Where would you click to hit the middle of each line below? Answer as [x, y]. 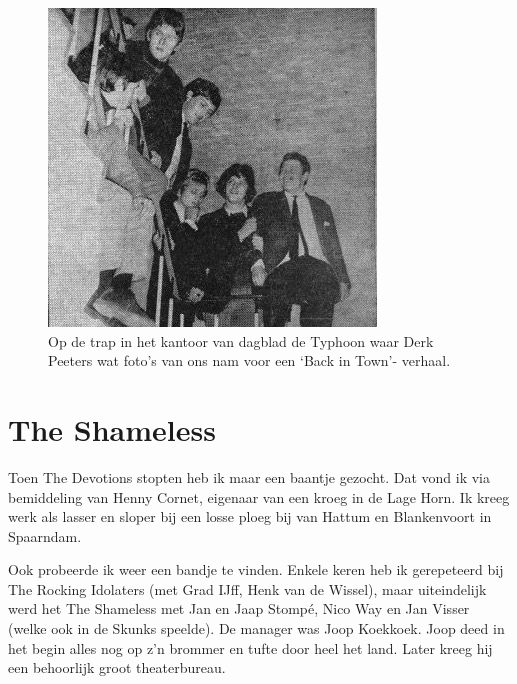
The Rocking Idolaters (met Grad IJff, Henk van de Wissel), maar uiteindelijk [247, 588]
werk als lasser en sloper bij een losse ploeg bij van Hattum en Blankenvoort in [250, 516]
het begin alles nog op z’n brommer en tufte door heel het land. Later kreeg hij [250, 647]
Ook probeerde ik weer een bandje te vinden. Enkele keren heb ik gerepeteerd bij [256, 569]
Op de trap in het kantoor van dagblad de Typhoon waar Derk [241, 340]
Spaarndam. [45, 535]
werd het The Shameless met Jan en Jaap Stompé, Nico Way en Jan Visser [239, 608]
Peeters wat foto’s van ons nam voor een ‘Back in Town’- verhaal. [249, 360]
